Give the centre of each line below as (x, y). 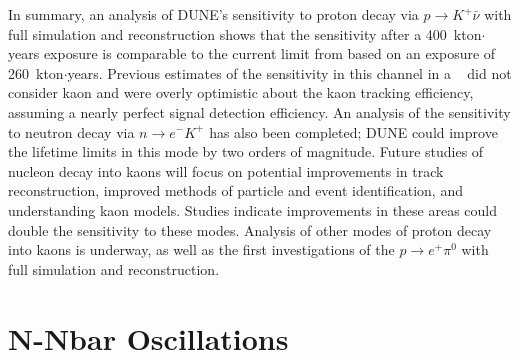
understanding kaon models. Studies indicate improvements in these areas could (253, 209)
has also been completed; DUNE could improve (353, 131)
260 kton (36, 72)
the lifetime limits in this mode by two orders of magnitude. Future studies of (246, 151)
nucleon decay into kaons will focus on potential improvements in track (226, 170)
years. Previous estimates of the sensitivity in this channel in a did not (289, 72)
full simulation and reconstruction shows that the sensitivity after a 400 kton (245, 33)
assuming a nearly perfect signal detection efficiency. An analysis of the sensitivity (259, 111)
